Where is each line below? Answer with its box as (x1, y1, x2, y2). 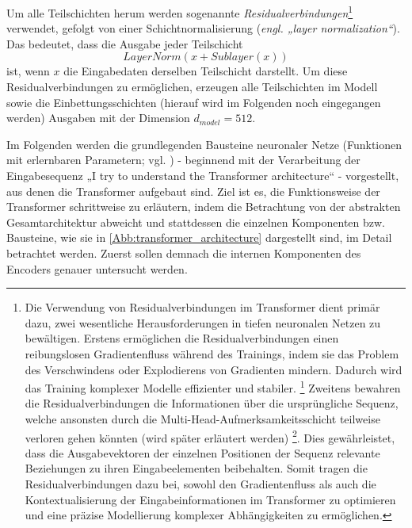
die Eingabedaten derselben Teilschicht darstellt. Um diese (63, 63, 348, 79)
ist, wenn (6, 63, 50, 79)
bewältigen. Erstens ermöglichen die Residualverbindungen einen (25, 330, 339, 346)
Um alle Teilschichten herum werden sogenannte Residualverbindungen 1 (6, 2, 353, 21)
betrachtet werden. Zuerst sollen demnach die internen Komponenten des (6, 244, 361, 261)
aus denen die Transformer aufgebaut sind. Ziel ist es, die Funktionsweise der (6, 182, 380, 199)
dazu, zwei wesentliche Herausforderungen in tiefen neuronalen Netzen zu (25, 314, 381, 331)
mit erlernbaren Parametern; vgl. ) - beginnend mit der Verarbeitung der (6, 151, 360, 168)
